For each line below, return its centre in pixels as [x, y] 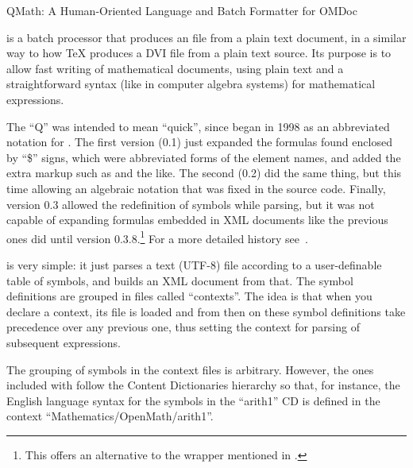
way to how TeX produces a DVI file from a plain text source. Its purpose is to [199, 53]
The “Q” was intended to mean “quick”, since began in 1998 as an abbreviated [198, 126]
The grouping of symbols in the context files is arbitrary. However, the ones [190, 369]
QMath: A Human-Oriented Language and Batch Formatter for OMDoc [182, 10]
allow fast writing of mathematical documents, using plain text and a [175, 68]
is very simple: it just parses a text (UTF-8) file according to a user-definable [194, 264]
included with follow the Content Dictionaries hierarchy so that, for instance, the [203, 385]
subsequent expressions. [64, 342]
